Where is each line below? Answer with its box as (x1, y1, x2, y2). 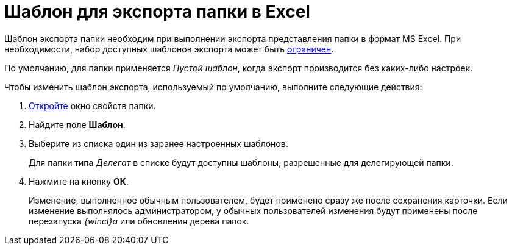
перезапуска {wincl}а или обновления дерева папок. (29, 215, 249, 226)
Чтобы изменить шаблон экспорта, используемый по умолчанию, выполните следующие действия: (4, 81, 422, 92)
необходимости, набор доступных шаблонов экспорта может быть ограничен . (4, 43, 334, 54)
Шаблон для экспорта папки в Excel (4, 1, 310, 22)
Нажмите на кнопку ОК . (29, 176, 129, 187)
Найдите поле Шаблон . (29, 119, 126, 130)
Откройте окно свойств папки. (29, 100, 156, 111)
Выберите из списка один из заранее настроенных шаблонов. (29, 138, 288, 149)
